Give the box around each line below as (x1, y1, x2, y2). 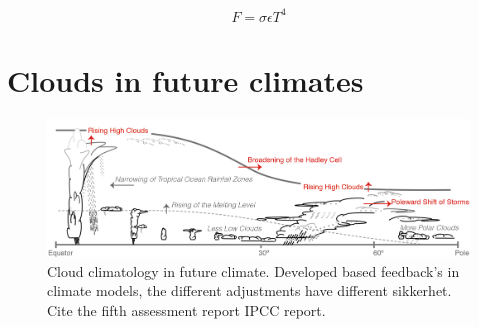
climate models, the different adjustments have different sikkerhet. (47, 280, 452, 301)
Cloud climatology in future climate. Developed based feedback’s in (47, 260, 460, 281)
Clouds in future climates (7, 59, 364, 100)
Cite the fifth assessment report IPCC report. (47, 299, 326, 320)
